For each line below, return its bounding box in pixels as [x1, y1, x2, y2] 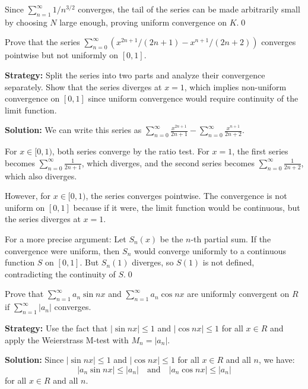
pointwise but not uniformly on [5, 49, 119, 61]
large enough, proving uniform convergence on [59, 15, 227, 28]
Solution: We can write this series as [5, 124, 142, 136]
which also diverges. [5, 169, 77, 182]
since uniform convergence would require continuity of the [88, 92, 299, 105]
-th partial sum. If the [190, 232, 271, 245]
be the [160, 232, 183, 245]
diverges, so [132, 256, 174, 268]
